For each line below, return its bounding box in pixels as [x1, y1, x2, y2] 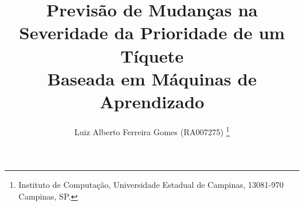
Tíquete [120, 43, 184, 67]
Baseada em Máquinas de [47, 66, 257, 90]
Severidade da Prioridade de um [19, 20, 285, 44]
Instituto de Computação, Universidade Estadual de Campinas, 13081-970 [18, 178, 284, 191]
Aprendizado [99, 89, 205, 113]
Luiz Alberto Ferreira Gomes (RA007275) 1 [74, 123, 230, 138]
